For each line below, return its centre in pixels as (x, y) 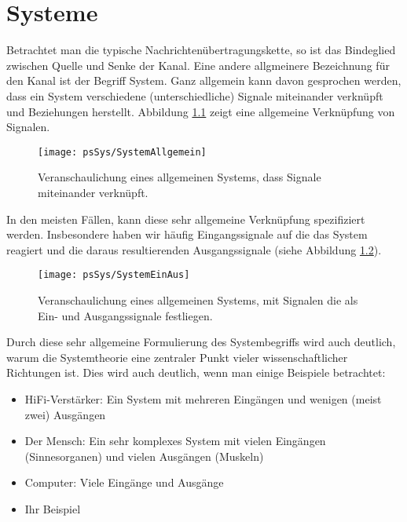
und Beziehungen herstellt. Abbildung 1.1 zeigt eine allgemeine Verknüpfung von (201, 111)
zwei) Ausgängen (65, 414)
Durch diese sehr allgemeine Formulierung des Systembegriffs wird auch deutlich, (201, 342)
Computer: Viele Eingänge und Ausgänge (124, 482)
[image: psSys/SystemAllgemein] (122, 152)
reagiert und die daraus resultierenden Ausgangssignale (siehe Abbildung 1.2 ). (194, 249)
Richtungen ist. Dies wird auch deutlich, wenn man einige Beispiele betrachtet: (196, 372)
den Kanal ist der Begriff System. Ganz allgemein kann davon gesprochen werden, (204, 80)
